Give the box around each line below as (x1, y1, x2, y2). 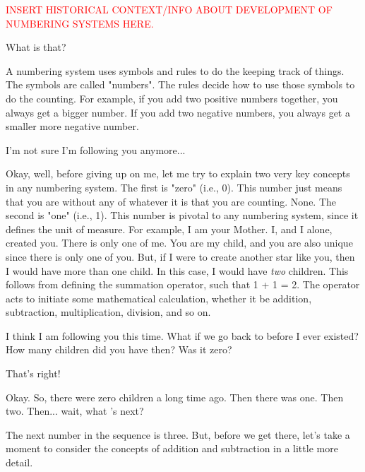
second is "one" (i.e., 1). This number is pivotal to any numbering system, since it (6, 208, 359, 223)
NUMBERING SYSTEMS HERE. (6, 16, 154, 30)
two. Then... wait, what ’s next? (6, 403, 144, 418)
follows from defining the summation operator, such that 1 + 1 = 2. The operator (6, 277, 360, 292)
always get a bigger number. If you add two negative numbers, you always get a (6, 105, 350, 119)
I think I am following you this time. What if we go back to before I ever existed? (6, 328, 359, 343)
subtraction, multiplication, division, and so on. (6, 305, 211, 319)
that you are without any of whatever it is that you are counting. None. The (6, 194, 337, 208)
